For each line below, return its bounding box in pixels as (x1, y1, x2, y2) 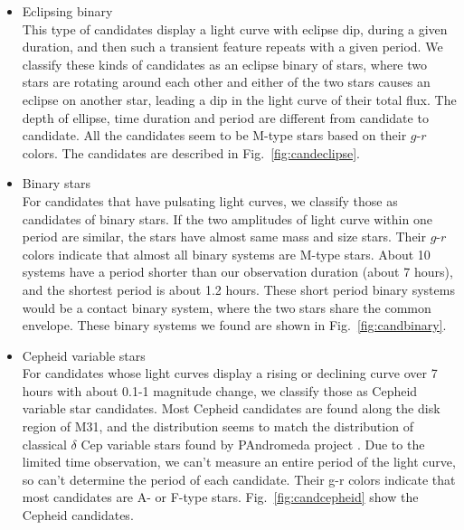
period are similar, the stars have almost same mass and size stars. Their (22, 227, 427, 246)
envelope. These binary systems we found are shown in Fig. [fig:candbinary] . (22, 316, 447, 335)
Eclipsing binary (22, 2, 113, 20)
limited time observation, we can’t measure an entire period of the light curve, (22, 452, 456, 471)
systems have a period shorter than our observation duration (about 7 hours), (22, 262, 453, 281)
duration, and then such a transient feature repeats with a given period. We (22, 37, 443, 56)
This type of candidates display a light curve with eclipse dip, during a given (22, 19, 448, 38)
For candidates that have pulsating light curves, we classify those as (22, 191, 398, 210)
